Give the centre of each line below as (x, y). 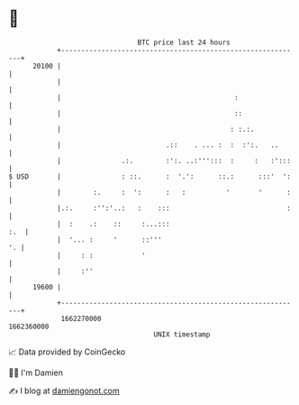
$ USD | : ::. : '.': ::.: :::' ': (150, 176)
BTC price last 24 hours (184, 42)
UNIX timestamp (182, 334)
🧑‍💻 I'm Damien (36, 373)
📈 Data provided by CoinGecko (67, 352)
